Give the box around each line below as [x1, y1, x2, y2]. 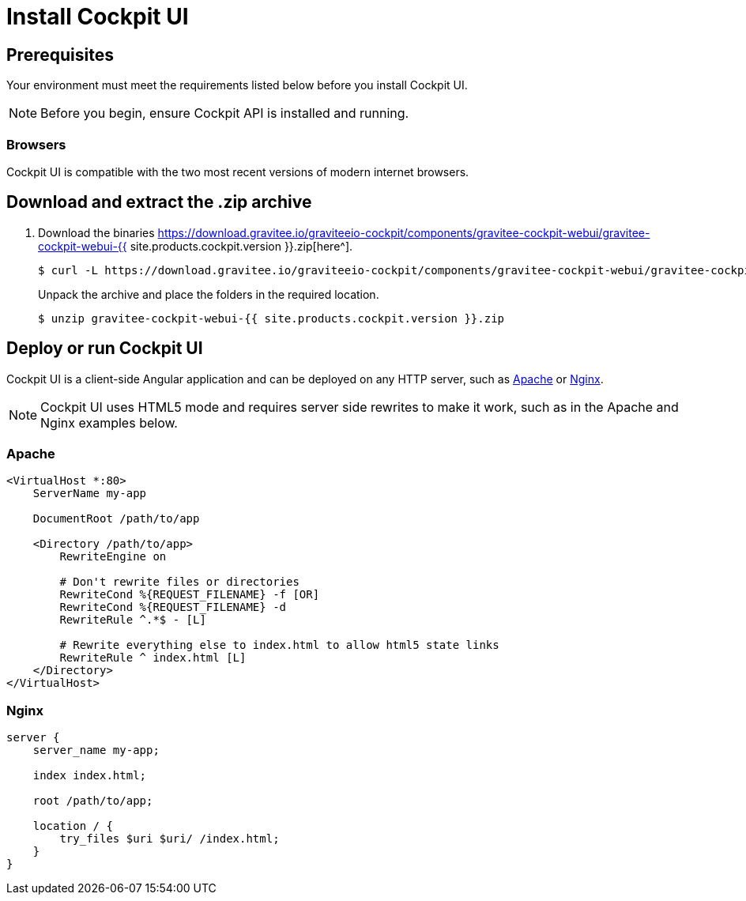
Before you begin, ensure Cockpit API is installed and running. [40, 105, 409, 122]
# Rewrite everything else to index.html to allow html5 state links [59, 639, 499, 652]
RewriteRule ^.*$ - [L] [59, 613, 206, 627]
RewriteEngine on [59, 550, 167, 564]
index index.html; [32, 769, 147, 782]
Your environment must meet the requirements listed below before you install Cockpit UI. [6, 78, 468, 92]
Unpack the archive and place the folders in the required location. [38, 287, 379, 301]
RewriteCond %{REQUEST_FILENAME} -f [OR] [59, 588, 320, 601]
